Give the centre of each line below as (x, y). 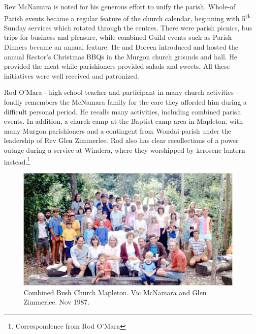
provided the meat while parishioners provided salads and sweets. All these (117, 66)
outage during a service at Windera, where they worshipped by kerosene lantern (125, 150)
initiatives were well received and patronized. (72, 75)
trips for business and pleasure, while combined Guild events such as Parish (118, 37)
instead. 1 (17, 161)
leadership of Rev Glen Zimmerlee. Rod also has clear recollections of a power (121, 140)
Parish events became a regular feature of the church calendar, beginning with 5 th (128, 17)
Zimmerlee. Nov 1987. (57, 302)
